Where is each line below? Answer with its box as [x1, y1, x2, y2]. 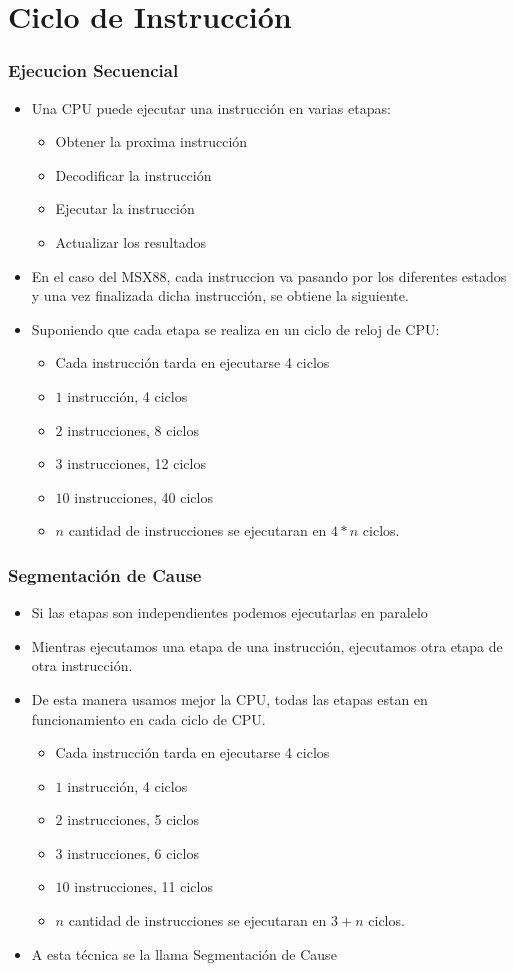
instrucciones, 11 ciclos [74, 876, 213, 897]
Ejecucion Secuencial [8, 58, 179, 83]
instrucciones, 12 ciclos [67, 453, 206, 474]
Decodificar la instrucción [55, 164, 212, 185]
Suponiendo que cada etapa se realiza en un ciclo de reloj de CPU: [31, 318, 440, 339]
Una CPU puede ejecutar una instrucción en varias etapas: [31, 97, 391, 118]
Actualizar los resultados [55, 231, 207, 252]
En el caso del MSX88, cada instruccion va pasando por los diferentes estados [31, 265, 507, 286]
